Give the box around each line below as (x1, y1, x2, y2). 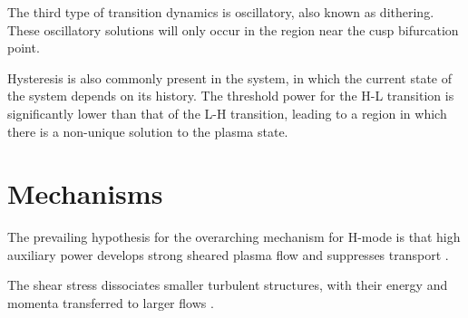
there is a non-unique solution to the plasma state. (7, 121, 288, 140)
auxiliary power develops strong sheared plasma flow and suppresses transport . (7, 245, 449, 264)
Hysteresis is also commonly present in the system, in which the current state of (7, 68, 452, 87)
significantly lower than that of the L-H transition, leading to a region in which (7, 103, 447, 122)
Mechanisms (7, 175, 163, 212)
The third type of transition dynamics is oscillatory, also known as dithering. (7, 3, 434, 21)
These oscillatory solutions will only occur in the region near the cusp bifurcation (7, 20, 459, 39)
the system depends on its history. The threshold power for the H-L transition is (7, 86, 454, 105)
